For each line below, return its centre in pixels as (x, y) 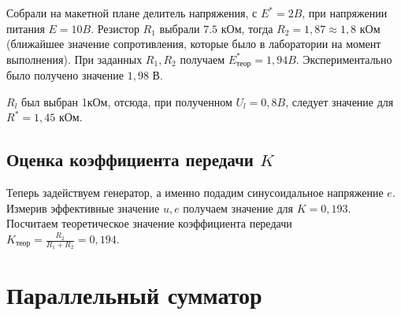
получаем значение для (238, 208)
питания (26, 28)
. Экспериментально (344, 59)
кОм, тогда (247, 28)
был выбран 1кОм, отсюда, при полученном (127, 101)
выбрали (180, 28)
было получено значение (65, 75)
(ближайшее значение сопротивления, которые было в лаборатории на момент (194, 44)
